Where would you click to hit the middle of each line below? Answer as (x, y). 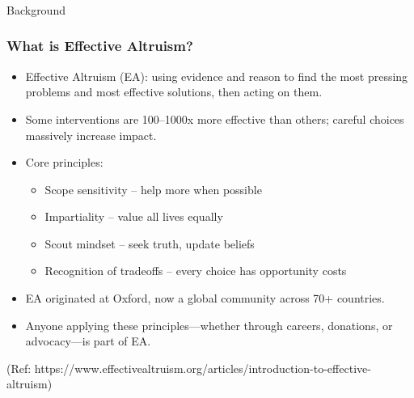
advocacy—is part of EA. (88, 341)
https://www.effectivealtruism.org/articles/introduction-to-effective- (203, 368)
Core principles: (64, 162)
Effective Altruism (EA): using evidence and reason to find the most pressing (217, 76)
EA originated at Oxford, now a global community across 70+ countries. (205, 298)
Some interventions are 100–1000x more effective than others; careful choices (215, 119)
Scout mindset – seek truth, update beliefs (150, 243)
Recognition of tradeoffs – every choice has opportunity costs (196, 271)
